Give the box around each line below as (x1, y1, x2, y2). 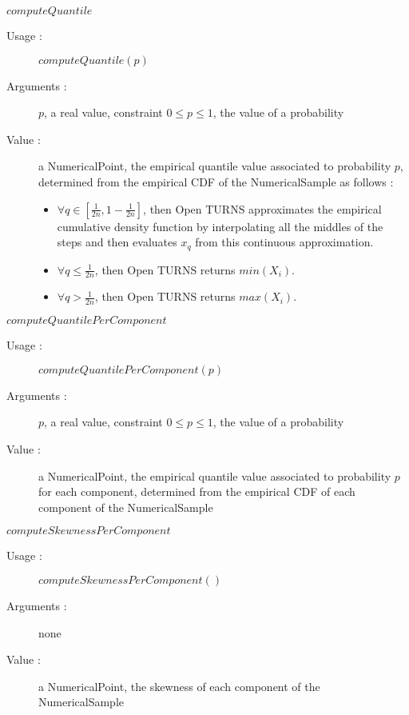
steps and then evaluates (57, 234, 177, 250)
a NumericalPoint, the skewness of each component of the (38, 677, 320, 694)
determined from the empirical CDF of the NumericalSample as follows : (38, 173, 394, 190)
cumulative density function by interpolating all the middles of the (57, 218, 383, 234)
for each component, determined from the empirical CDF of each (38, 483, 355, 500)
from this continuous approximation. (195, 234, 374, 250)
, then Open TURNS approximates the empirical (143, 200, 382, 217)
